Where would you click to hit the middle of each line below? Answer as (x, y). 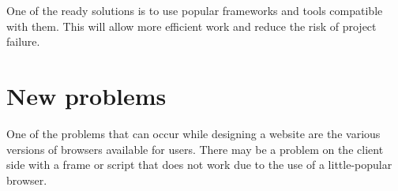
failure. (23, 41)
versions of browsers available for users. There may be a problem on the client (195, 149)
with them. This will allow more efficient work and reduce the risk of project (191, 26)
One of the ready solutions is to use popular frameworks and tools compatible (195, 10)
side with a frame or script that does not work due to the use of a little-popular (199, 165)
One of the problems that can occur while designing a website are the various (193, 133)
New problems (86, 95)
